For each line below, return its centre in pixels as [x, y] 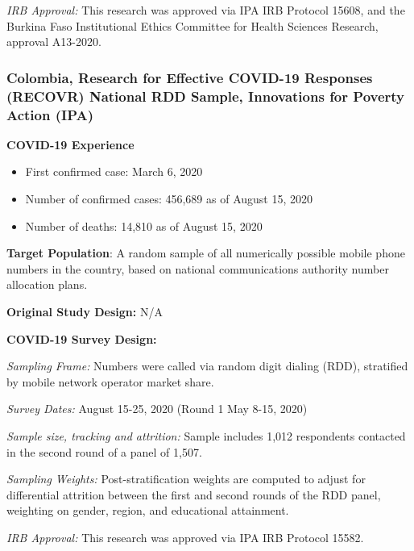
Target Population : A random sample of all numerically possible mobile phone [206, 253]
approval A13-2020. [54, 42]
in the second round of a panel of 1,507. [104, 451]
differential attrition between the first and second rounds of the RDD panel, [194, 494]
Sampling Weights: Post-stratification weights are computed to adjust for [186, 479]
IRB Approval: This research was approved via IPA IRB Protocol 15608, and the [206, 10]
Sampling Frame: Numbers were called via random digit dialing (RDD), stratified [207, 366]
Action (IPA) [50, 114]
